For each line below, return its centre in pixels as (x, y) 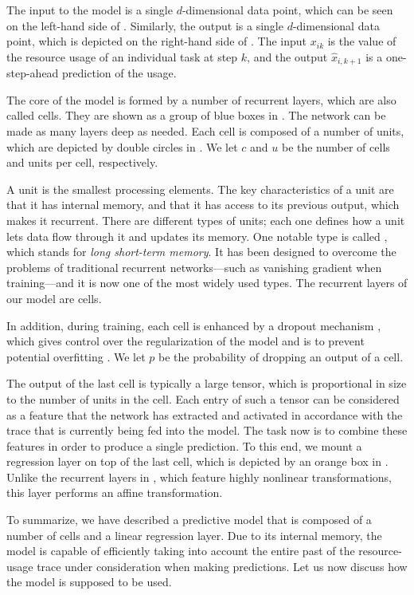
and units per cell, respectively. (82, 162)
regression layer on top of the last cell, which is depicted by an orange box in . (197, 461)
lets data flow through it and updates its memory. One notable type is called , (197, 236)
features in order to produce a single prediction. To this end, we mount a (184, 445)
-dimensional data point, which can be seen (287, 10)
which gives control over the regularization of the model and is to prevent (186, 341)
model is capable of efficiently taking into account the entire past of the (181, 551)
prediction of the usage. (119, 73)
